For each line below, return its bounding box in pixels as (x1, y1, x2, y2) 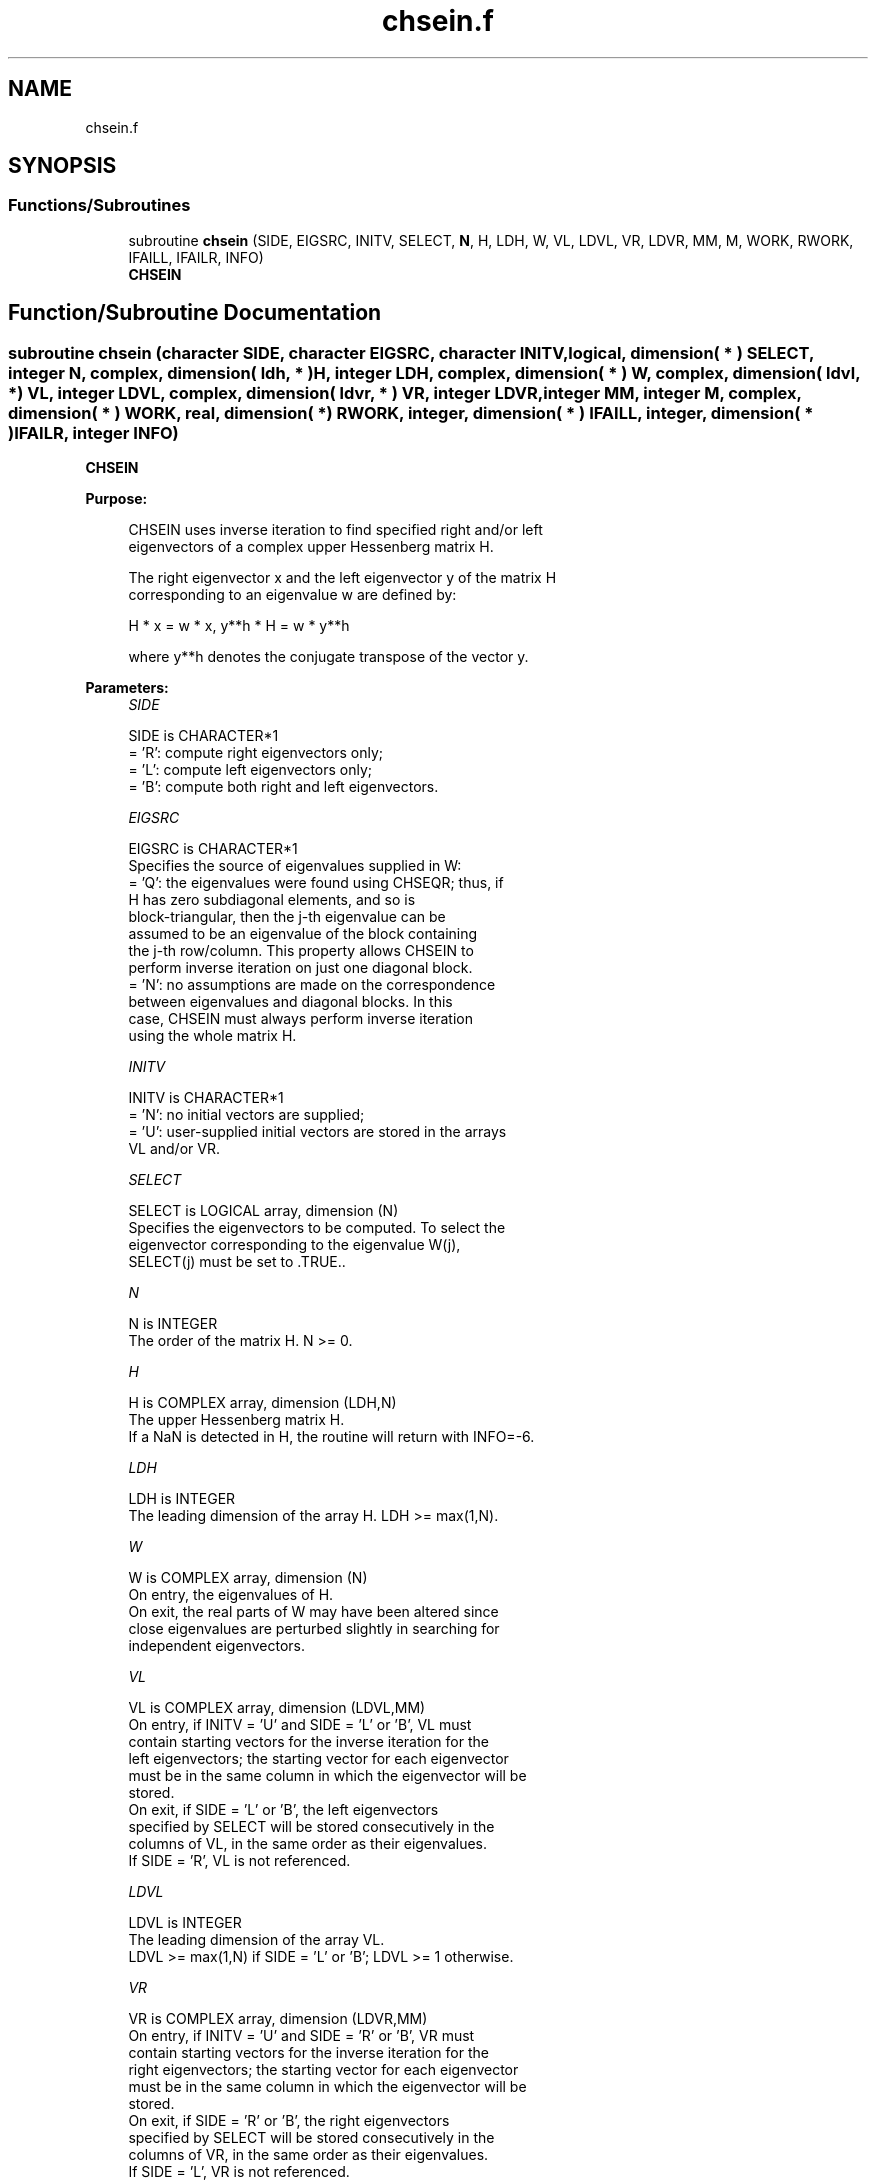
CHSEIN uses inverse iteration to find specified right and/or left (128, 521, 543, 539)
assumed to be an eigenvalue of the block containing (128, 925, 478, 943)
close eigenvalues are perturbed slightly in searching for (128, 1620, 500, 1638)
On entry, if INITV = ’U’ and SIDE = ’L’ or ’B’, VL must (128, 1716, 472, 1734)
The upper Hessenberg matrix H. (128, 1411, 345, 1429)
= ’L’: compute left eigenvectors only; (128, 761, 373, 779)
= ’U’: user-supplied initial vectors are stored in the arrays (128, 1123, 507, 1141)
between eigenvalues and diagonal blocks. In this (128, 993, 453, 1011)
